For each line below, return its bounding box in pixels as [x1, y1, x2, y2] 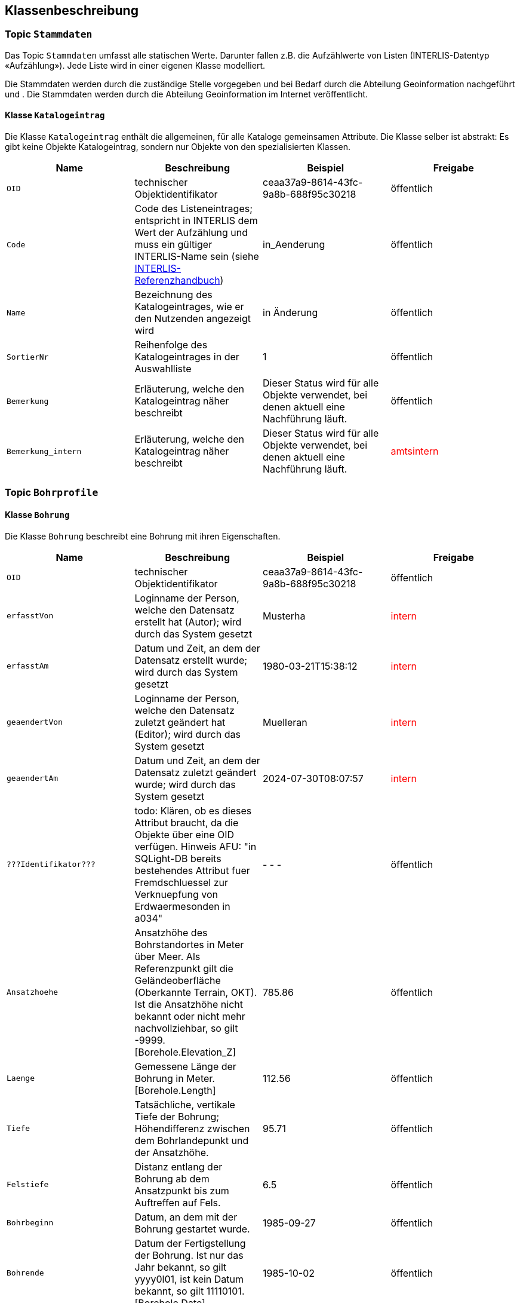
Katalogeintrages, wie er [134, 301, 244, 313]
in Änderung [263, 306, 318, 319]
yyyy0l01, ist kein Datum [134, 1273, 244, 1285]
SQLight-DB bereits [134, 852, 221, 864]
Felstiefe [7, 1180, 49, 1189]
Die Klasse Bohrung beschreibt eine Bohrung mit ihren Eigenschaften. [5, 531, 281, 541]
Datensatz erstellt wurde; [134, 654, 248, 666]
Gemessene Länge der [134, 1060, 236, 1072]
